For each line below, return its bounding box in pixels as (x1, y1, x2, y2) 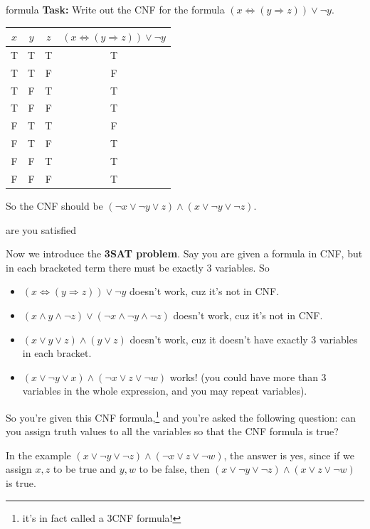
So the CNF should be (6, 198, 103, 213)
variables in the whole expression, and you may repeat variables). (22, 383, 307, 398)
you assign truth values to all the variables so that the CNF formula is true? (6, 424, 339, 439)
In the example (6, 447, 71, 462)
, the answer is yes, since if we (223, 447, 354, 462)
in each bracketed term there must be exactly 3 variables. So (6, 260, 270, 274)
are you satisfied (6, 222, 76, 237)
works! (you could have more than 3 (169, 369, 327, 384)
